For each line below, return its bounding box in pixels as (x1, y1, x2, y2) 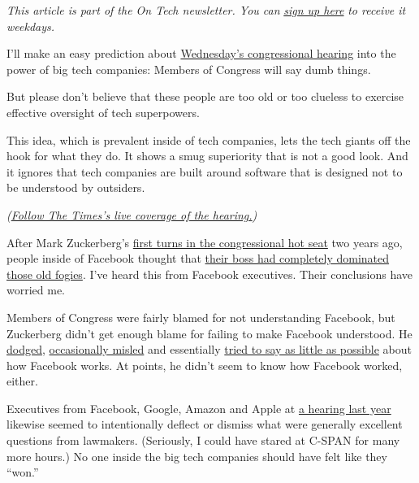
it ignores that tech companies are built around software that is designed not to (6, 163, 403, 180)
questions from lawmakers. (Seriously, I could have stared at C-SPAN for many (6, 432, 400, 449)
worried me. (6, 281, 66, 298)
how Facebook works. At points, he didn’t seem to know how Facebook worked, (6, 356, 403, 373)
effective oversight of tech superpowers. (6, 103, 200, 120)
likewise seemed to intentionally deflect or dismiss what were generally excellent (6, 416, 403, 433)
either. (6, 372, 38, 389)
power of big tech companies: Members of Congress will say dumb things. (6, 60, 371, 77)
